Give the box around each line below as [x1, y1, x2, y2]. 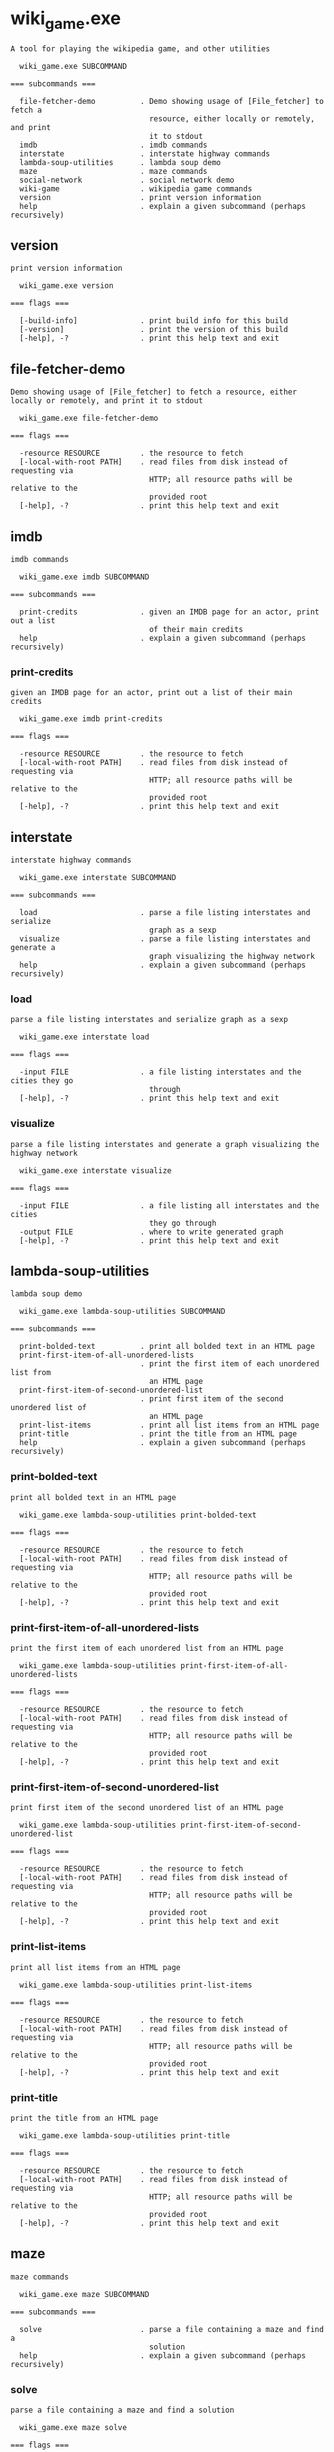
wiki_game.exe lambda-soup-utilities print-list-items [19, 1980, 253, 1990]
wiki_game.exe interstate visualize [19, 1165, 172, 1176]
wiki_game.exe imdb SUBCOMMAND [19, 572, 150, 582]
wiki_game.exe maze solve [19, 2423, 128, 2433]
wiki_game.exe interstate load [19, 1032, 150, 1042]
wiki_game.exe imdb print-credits [19, 714, 163, 724]
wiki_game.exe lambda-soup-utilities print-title [19, 2130, 230, 2141]
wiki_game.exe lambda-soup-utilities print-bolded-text [19, 1510, 257, 1520]
